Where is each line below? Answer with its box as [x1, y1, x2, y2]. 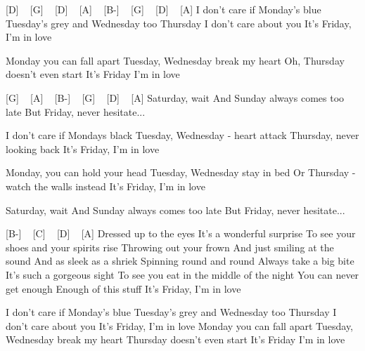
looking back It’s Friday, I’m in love [6, 141, 160, 156]
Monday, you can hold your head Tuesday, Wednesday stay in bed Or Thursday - [6, 165, 356, 180]
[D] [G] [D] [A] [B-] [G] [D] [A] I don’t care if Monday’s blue [6, 2, 321, 16]
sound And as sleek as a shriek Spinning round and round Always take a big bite [6, 253, 354, 268]
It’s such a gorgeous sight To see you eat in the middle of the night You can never [6, 267, 359, 282]
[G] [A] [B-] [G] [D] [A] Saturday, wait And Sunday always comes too [6, 90, 345, 105]
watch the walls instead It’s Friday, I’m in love [6, 178, 205, 193]
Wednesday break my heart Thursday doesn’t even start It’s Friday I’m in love [6, 332, 345, 347]
